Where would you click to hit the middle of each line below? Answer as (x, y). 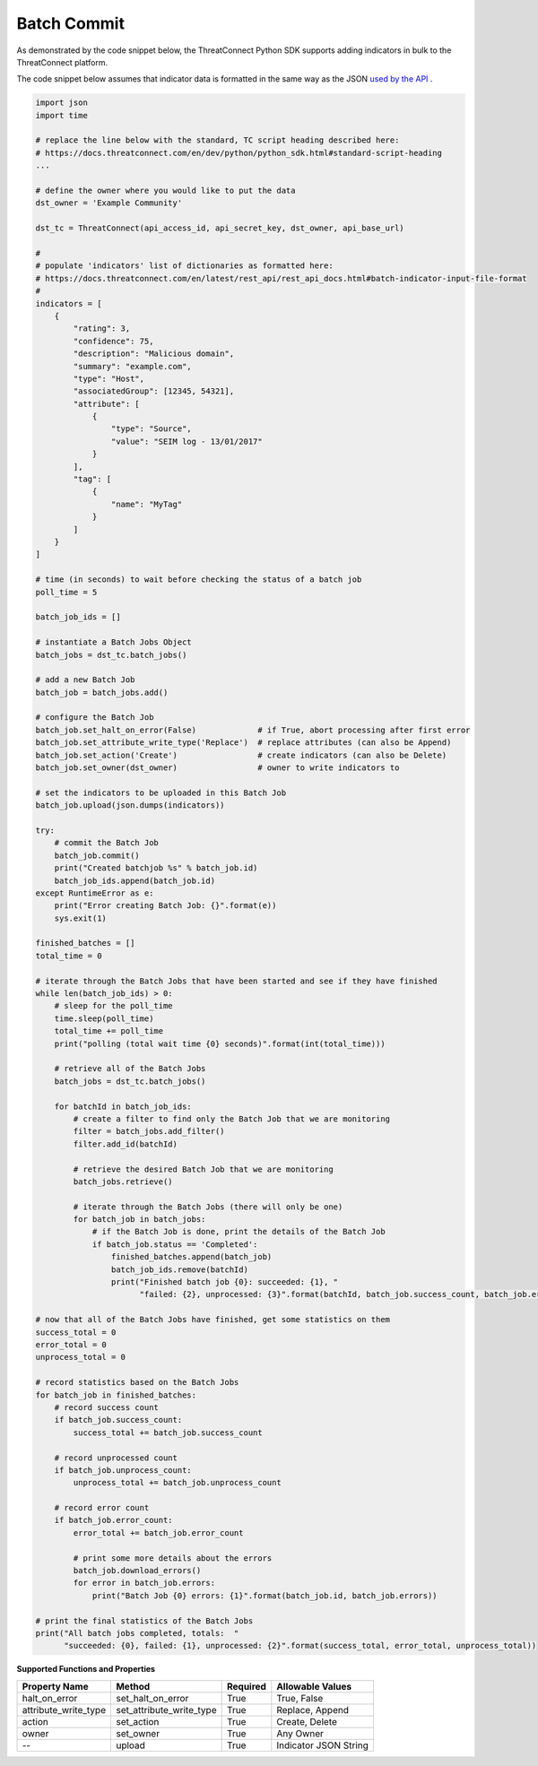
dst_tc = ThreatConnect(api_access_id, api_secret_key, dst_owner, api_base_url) (220, 228)
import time (62, 115)
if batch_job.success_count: (118, 1420)
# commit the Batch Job (106, 843)
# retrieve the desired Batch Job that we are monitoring (203, 1169)
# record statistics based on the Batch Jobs (137, 1382)
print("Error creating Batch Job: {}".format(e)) (165, 906)
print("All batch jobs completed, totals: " (137, 1633)
